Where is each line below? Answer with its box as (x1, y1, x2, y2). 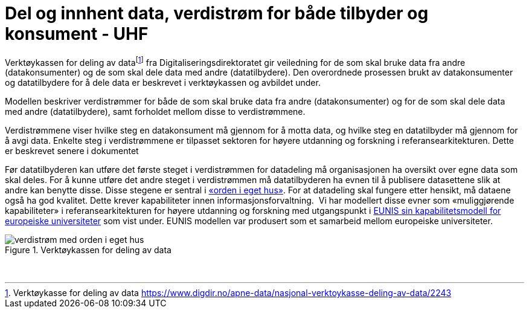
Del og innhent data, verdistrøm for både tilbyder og (5, 3, 429, 24)
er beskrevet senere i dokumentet (5, 146, 139, 156)
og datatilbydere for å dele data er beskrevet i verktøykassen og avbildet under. (5, 77, 321, 88)
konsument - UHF (5, 24, 149, 44)
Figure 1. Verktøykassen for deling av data (5, 245, 172, 256)
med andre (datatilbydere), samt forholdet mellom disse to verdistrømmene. (5, 106, 306, 117)
